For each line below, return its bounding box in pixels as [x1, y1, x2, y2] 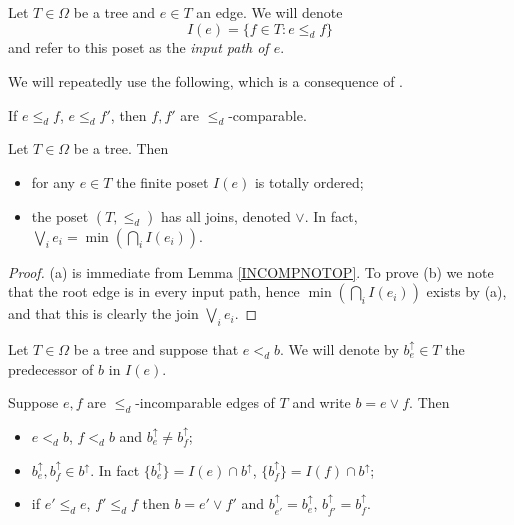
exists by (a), [426, 281, 507, 302]
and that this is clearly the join [8, 303, 199, 324]
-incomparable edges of [135, 392, 275, 413]
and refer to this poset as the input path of [8, 37, 269, 58]
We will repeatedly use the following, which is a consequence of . [8, 70, 403, 91]
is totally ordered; [254, 171, 364, 192]
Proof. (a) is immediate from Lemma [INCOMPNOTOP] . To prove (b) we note [8, 261, 494, 282]
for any [31, 171, 76, 192]
